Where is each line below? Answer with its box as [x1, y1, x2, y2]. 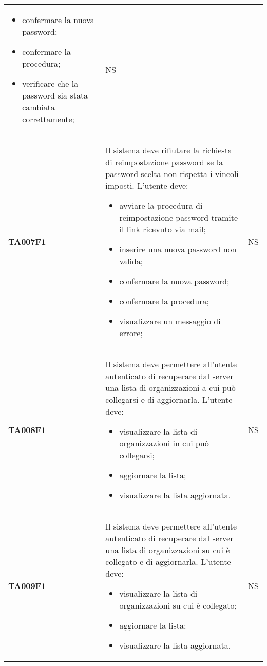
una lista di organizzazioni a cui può [105, 382, 236, 394]
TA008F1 [8, 423, 46, 436]
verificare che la [22, 77, 79, 89]
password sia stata [22, 89, 88, 101]
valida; [119, 255, 143, 267]
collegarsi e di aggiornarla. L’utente [105, 394, 233, 405]
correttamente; [22, 113, 75, 125]
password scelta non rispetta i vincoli [105, 168, 239, 180]
